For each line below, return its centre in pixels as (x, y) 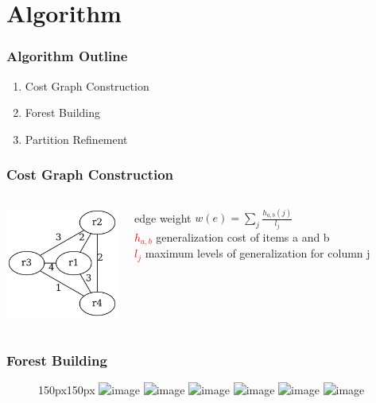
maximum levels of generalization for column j (258, 253)
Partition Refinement (76, 139)
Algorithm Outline (67, 56)
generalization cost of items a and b (243, 236)
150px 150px (67, 390)
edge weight (163, 217)
